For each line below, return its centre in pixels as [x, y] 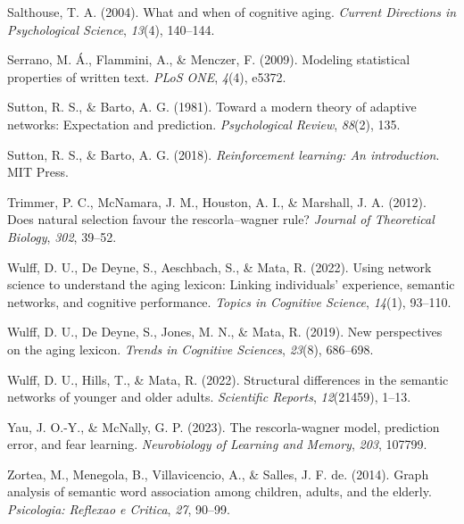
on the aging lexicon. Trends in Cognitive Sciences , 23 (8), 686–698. [191, 349]
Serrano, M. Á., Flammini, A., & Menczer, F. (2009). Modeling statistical [209, 59]
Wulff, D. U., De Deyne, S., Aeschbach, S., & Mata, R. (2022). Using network [220, 266]
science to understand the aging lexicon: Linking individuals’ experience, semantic [231, 284]
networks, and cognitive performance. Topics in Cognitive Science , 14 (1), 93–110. [229, 301]
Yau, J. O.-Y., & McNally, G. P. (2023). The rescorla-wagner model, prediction [224, 426]
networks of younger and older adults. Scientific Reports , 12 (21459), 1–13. [209, 397]
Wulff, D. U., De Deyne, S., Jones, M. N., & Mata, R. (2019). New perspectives [225, 332]
